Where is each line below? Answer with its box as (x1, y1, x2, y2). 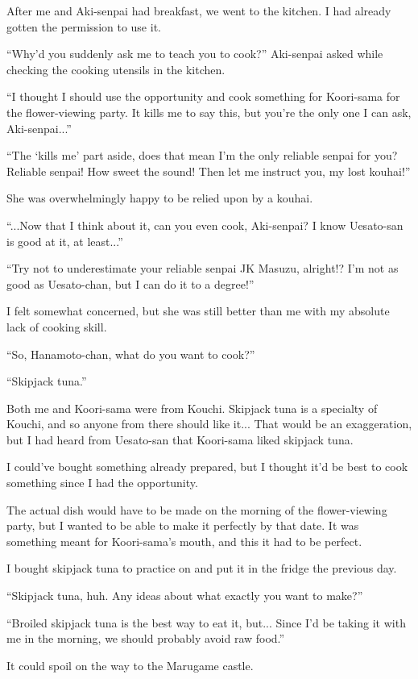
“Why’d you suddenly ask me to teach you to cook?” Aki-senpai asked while (6, 45, 383, 62)
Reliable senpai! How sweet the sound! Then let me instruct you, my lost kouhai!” (6, 162, 411, 179)
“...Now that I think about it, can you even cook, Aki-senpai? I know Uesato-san (6, 216, 404, 233)
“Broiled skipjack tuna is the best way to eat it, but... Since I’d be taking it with (6, 614, 406, 631)
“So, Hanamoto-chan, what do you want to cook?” (6, 345, 255, 362)
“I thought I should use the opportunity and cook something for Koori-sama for (6, 88, 400, 105)
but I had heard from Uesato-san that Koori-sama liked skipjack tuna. (6, 431, 354, 448)
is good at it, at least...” (6, 232, 123, 249)
